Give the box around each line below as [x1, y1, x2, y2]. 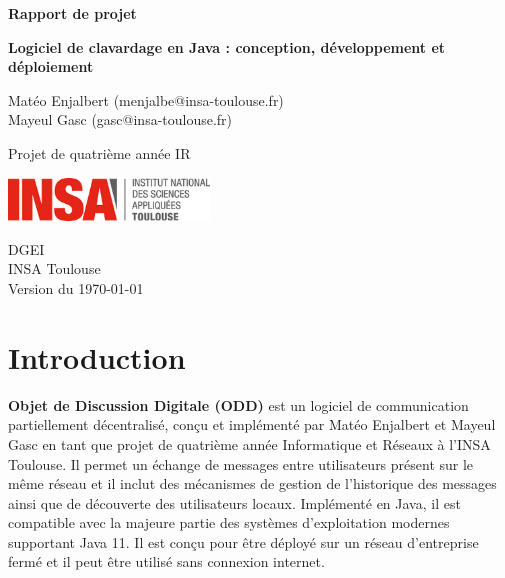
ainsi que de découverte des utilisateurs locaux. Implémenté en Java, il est [8, 492, 461, 513]
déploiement [8, 56, 94, 77]
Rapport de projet [8, 3, 137, 23]
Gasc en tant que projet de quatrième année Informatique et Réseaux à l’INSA [8, 433, 491, 454]
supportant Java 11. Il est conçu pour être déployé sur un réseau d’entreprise [8, 531, 479, 552]
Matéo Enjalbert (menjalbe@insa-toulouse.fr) [8, 89, 284, 110]
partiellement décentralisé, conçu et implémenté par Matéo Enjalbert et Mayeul [8, 414, 496, 435]
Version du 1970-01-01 [8, 278, 144, 299]
